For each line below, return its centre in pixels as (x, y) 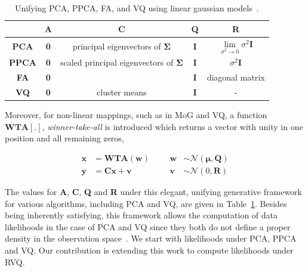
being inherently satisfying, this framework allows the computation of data (141, 215)
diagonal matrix (236, 77)
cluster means (122, 92)
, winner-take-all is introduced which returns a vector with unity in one (173, 126)
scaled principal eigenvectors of (117, 62)
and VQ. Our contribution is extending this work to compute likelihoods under (149, 250)
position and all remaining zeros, (64, 138)
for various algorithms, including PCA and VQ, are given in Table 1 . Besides (146, 203)
